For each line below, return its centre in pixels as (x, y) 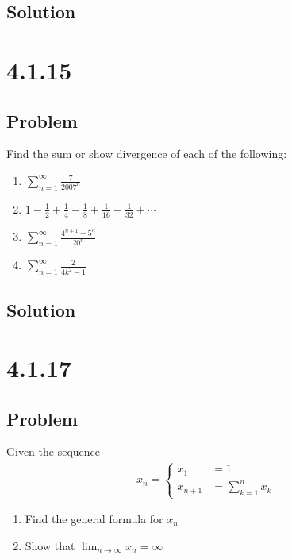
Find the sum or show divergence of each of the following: (147, 154)
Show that (50, 546)
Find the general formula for (94, 519)
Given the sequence (53, 451)
